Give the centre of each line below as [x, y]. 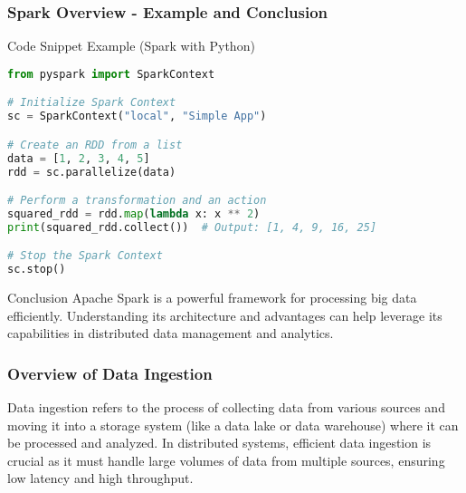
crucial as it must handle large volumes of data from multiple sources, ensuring [226, 460]
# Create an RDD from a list [95, 145]
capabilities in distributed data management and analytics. [171, 333]
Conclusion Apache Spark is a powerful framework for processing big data [212, 298]
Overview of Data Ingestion [110, 373]
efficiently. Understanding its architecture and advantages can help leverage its [225, 315]
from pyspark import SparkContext [111, 74]
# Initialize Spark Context [92, 103]
